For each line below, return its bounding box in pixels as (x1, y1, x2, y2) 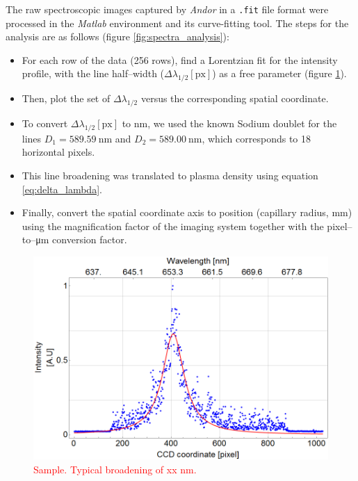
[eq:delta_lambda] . (22, 181, 102, 196)
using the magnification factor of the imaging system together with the (22, 218, 324, 233)
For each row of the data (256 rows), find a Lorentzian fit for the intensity (22, 52, 338, 67)
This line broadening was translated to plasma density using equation (22, 168, 318, 183)
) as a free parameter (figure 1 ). (212, 66, 347, 81)
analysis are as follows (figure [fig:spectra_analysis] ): (6, 29, 229, 44)
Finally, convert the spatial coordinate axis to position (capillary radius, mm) (22, 205, 352, 220)
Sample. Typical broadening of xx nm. (33, 462, 197, 476)
